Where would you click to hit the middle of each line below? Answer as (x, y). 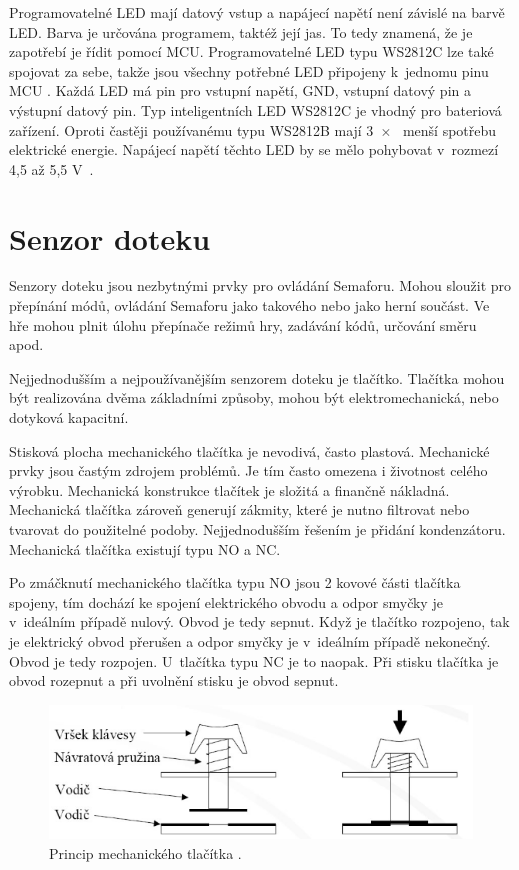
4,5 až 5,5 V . (51, 168)
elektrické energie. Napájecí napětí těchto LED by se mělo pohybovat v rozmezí (254, 149)
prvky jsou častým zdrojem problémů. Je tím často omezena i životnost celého (248, 470)
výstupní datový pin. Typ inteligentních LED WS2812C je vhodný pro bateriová (255, 109)
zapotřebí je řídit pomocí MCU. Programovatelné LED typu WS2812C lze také (251, 51)
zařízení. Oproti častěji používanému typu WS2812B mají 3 (191, 129)
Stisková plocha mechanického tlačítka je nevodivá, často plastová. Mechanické (249, 450)
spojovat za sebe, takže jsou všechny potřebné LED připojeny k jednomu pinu (249, 70)
